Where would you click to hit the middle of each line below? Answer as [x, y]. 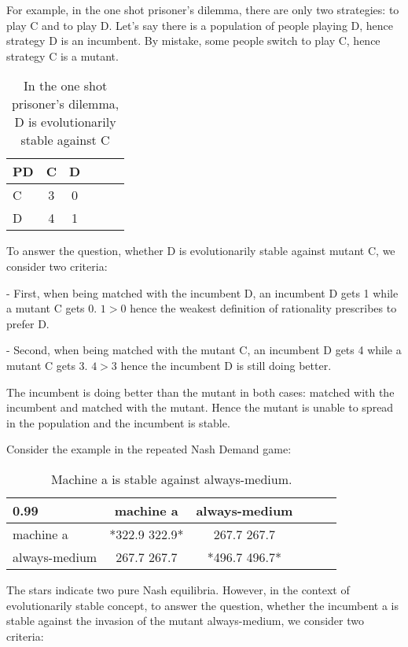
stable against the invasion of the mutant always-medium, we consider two [185, 621]
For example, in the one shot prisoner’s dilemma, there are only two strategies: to [203, 9]
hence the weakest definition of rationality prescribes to [263, 308]
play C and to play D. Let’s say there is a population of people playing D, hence [200, 25]
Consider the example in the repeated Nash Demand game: [149, 449]
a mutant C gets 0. [52, 308]
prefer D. [28, 323]
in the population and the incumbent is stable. [118, 422]
